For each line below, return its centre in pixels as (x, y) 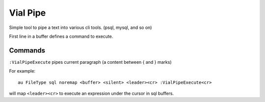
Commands (27, 50)
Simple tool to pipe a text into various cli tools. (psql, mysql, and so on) (80, 27)
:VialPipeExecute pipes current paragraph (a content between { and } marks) (90, 62)
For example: (22, 71)
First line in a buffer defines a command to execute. (61, 36)
